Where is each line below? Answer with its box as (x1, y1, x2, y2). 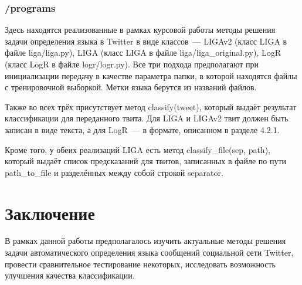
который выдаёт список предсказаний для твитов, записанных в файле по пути (5, 155, 287, 167)
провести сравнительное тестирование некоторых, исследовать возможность (5, 257, 276, 270)
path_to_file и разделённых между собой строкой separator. (5, 166, 223, 178)
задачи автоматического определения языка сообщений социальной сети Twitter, (5, 246, 294, 259)
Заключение (5, 201, 95, 225)
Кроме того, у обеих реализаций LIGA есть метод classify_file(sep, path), (5, 143, 270, 155)
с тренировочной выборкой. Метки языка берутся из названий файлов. (5, 81, 257, 93)
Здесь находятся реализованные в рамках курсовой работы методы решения (5, 23, 276, 36)
